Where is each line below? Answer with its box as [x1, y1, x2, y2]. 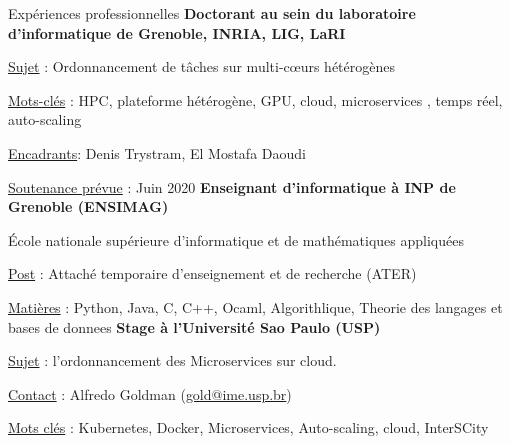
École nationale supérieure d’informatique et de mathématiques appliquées [8, 229, 464, 250]
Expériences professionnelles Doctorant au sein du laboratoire [8, 3, 416, 23]
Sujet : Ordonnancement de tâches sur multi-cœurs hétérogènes [8, 56, 396, 77]
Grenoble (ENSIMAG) [8, 196, 169, 217]
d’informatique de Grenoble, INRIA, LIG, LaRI [8, 22, 346, 43]
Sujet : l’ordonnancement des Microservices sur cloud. [8, 350, 337, 371]
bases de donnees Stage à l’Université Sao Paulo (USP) [8, 316, 381, 337]
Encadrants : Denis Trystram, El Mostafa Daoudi [8, 142, 306, 163]
